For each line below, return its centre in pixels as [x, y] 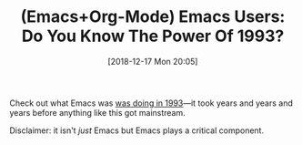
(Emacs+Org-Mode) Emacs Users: [153, 17]
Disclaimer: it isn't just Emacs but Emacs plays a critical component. [137, 130]
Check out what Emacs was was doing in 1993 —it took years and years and [151, 103]
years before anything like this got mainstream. [98, 112]
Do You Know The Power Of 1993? [153, 36]
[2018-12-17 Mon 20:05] [153, 61]
